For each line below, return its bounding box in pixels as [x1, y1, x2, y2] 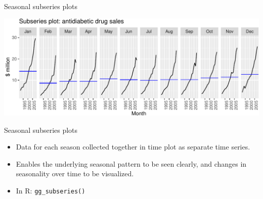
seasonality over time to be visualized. [16, 168, 134, 179]
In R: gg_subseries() [16, 185, 85, 195]
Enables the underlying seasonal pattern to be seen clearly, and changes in [16, 158, 247, 169]
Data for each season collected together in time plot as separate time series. [16, 141, 250, 152]
